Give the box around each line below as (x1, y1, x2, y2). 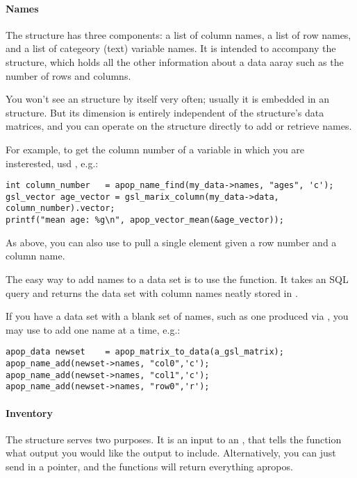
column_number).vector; (6, 203, 115, 214)
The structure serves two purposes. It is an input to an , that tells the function (6, 432, 342, 446)
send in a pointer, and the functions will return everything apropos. (6, 459, 293, 473)
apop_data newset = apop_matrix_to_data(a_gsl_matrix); (6, 347, 284, 357)
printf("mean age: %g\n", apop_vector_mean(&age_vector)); (6, 215, 284, 225)
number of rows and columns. (6, 68, 131, 83)
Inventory (6, 405, 53, 420)
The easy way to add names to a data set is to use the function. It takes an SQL (6, 271, 349, 286)
